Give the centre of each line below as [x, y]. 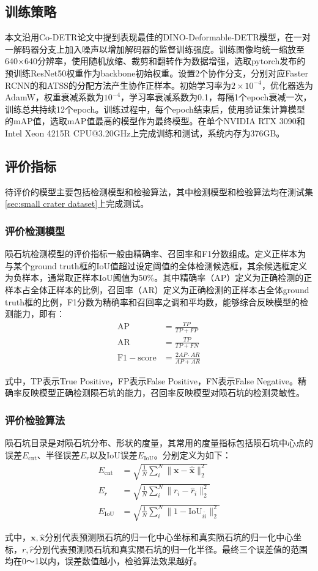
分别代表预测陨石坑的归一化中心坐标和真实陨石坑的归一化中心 [169, 537]
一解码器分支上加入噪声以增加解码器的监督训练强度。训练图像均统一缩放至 [155, 49]
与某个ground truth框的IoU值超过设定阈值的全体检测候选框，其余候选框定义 [156, 265]
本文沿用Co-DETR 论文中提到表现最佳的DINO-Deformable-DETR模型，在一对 [158, 37]
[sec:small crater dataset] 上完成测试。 [77, 203]
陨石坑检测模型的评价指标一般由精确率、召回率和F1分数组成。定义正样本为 [156, 254]
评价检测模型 [35, 230]
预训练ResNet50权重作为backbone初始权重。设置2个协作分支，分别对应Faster [157, 73]
